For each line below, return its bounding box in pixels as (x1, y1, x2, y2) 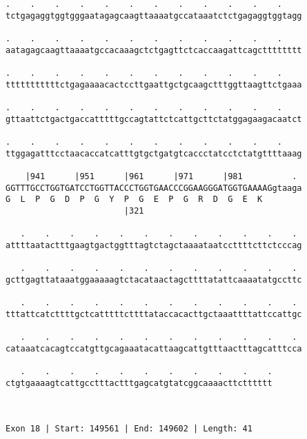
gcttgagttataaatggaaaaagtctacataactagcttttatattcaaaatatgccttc (6, 274, 302, 285)
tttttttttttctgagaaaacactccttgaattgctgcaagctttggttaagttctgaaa (6, 79, 302, 90)
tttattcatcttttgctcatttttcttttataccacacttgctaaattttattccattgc (6, 309, 302, 319)
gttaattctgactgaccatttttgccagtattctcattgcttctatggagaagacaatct (6, 114, 302, 124)
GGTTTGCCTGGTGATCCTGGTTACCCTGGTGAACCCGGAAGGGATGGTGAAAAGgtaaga (6, 183, 302, 193)
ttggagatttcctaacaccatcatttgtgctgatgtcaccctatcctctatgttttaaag (6, 148, 302, 159)
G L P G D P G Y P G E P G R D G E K (6, 194, 263, 205)
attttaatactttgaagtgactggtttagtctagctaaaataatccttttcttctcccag (6, 240, 302, 250)
